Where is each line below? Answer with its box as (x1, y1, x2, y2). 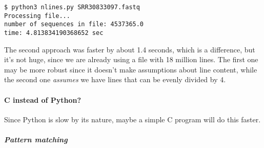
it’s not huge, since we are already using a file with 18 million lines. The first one (4, 54, 258, 65)
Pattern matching (4, 134, 68, 144)
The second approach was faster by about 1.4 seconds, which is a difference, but (4, 44, 255, 54)
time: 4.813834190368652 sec (4, 29, 104, 36)
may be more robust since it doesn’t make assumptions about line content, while (4, 64, 257, 75)
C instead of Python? (4, 94, 82, 105)
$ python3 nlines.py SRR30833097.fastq (4, 4, 140, 11)
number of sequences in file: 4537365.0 (4, 21, 144, 28)
